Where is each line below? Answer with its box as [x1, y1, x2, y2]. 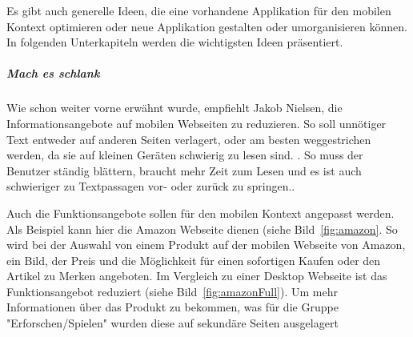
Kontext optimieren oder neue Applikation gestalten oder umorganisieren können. [6, 18, 407, 34]
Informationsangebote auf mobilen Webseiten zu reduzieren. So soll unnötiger [6, 114, 387, 131]
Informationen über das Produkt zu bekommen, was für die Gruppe [6, 299, 339, 315]
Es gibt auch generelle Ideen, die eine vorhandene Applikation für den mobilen [6, 2, 391, 18]
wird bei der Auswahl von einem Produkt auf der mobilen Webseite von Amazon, [6, 236, 406, 253]
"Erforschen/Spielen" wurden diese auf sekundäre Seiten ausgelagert [6, 315, 339, 331]
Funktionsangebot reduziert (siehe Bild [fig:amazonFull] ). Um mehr [6, 283, 338, 299]
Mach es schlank [6, 65, 100, 82]
